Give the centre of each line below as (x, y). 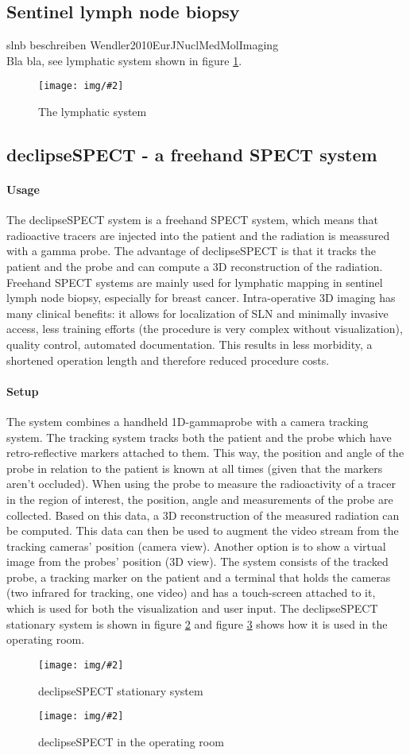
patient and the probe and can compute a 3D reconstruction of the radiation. (195, 266)
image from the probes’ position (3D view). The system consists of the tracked (197, 561)
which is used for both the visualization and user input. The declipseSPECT (192, 608)
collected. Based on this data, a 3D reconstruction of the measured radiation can (203, 515)
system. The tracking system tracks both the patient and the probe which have (199, 437)
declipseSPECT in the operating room (131, 741)
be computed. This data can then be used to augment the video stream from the (203, 530)
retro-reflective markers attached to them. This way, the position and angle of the (205, 453)
